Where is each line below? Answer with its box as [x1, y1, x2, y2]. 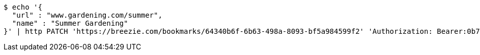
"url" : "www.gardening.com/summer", [12, 11, 162, 19]
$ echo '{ [4, 3, 42, 11]
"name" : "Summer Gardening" [12, 19, 128, 27]
